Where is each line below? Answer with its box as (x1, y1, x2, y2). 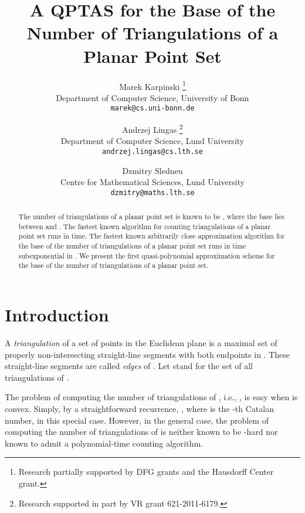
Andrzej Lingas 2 (122, 122, 183, 135)
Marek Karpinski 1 (119, 78, 186, 92)
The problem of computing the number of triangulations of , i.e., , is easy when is (5, 391, 298, 403)
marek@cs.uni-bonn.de (110, 104, 195, 113)
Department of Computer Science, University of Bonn (56, 91, 249, 103)
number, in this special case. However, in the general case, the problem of (5, 414, 269, 426)
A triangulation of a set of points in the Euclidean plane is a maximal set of (5, 337, 277, 349)
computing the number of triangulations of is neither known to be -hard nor (5, 425, 278, 438)
